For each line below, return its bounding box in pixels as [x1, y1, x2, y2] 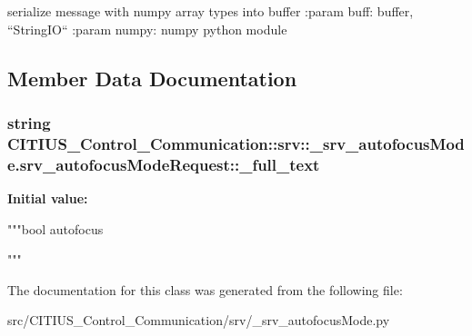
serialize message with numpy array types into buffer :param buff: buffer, [7, 2, 414, 20]
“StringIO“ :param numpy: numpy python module [7, 19, 287, 38]
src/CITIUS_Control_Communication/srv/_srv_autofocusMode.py [7, 311, 390, 330]
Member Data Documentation [7, 64, 297, 92]
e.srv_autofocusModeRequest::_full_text [7, 153, 320, 175]
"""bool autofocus [7, 219, 104, 238]
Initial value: [7, 189, 88, 208]
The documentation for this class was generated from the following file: [7, 280, 403, 299]
